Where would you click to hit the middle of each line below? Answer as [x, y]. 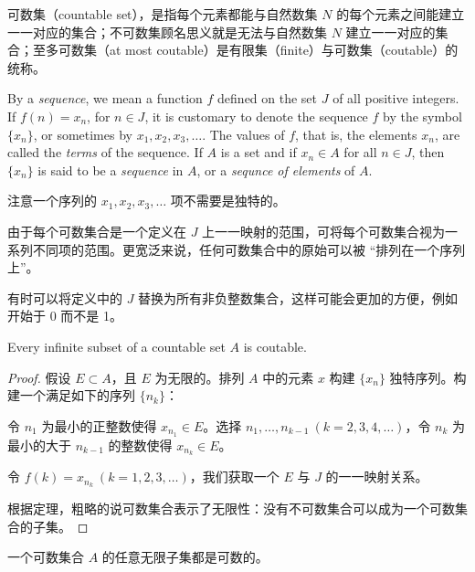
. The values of [243, 134]
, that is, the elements [356, 134]
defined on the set [268, 98]
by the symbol [422, 116]
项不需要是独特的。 [228, 201]
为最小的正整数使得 [99, 425]
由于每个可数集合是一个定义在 [97, 231]
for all [360, 152]
